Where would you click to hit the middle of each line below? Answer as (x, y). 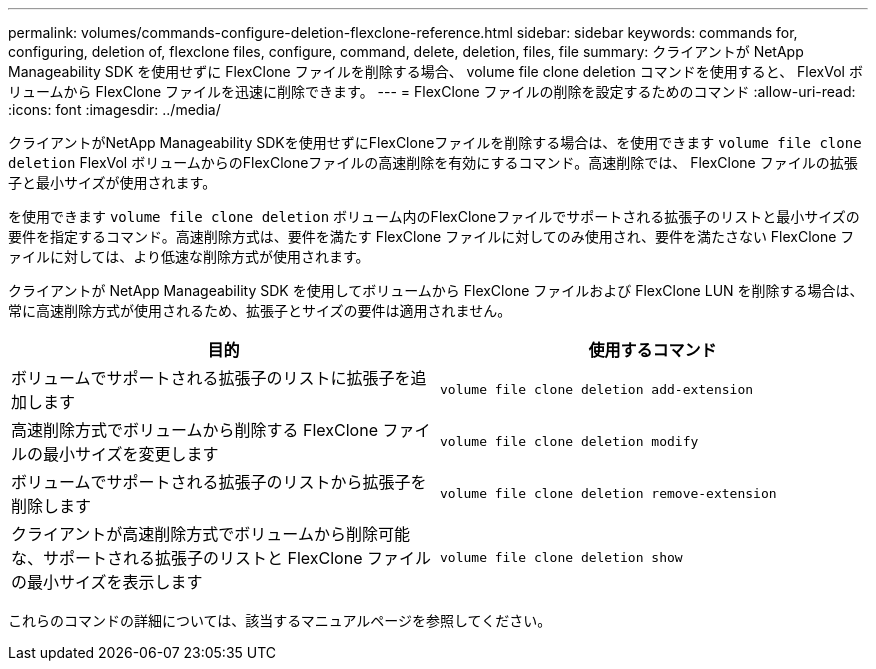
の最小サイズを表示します (107, 582)
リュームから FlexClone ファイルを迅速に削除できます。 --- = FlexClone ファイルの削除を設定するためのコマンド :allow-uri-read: (432, 91)
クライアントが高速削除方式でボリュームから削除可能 (210, 534)
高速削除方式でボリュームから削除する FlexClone (194, 430)
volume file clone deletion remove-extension (608, 493)
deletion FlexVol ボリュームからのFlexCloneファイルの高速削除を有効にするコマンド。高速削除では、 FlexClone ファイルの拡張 (433, 162)
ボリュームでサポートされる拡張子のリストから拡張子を (219, 482)
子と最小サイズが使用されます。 (112, 182)
